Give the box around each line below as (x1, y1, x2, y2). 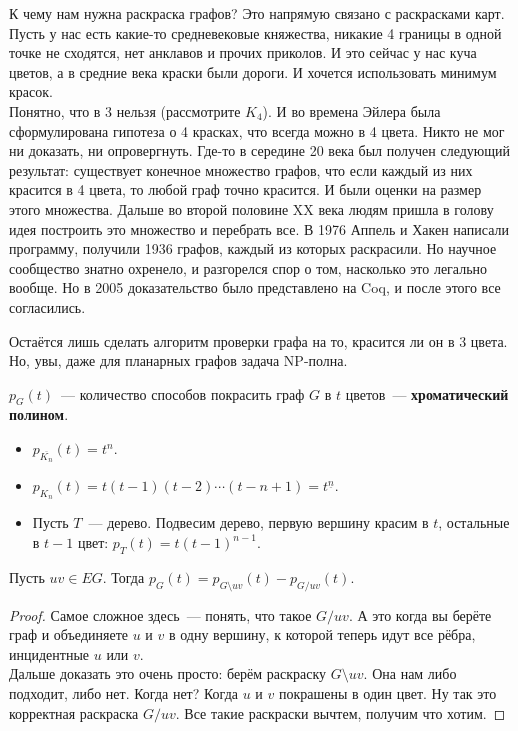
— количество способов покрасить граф (61, 383, 305, 404)
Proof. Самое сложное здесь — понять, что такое (9, 604, 312, 625)
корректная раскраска (9, 702, 139, 723)
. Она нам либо (363, 663, 457, 684)
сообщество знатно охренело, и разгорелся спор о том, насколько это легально (9, 257, 488, 278)
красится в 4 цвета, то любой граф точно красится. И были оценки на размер (9, 179, 482, 200)
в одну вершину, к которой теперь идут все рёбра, (168, 624, 476, 645)
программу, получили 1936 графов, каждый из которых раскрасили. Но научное (9, 238, 497, 259)
